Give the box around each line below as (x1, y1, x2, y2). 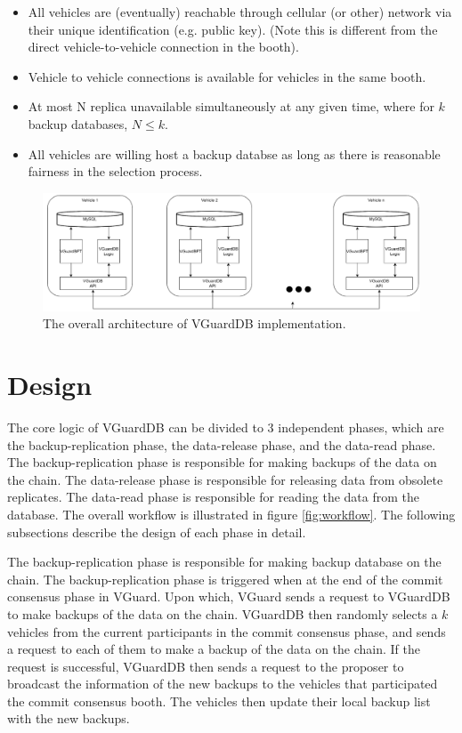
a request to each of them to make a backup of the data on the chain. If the (7, 640, 421, 658)
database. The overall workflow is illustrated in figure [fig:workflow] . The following (7, 504, 456, 523)
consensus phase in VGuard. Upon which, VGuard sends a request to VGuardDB (7, 587, 450, 606)
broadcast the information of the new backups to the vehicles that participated (7, 674, 438, 693)
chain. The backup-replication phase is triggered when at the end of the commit (7, 569, 443, 588)
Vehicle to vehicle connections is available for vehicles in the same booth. (28, 67, 426, 85)
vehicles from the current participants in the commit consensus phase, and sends (7, 622, 446, 640)
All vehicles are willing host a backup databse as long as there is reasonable (28, 144, 441, 163)
